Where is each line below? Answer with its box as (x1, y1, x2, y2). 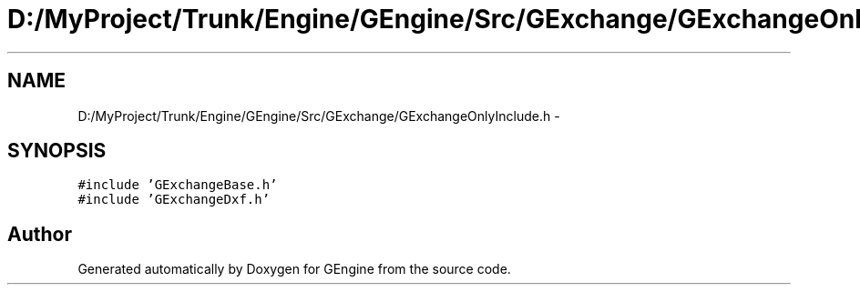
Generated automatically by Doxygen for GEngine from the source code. (77, 261, 511, 277)
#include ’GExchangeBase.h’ (77, 177, 278, 193)
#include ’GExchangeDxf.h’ (77, 192, 271, 207)
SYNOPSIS (7, 139, 107, 163)
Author (7, 222, 72, 246)
